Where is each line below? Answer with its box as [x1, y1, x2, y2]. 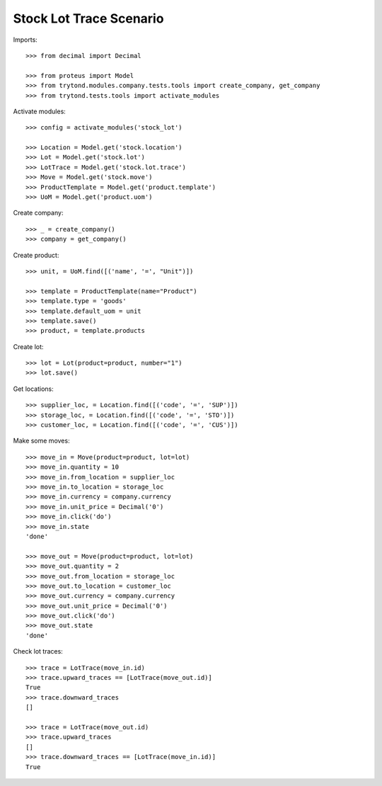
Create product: [13, 251, 59, 259]
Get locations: [13, 385, 54, 393]
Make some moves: [13, 436, 70, 445]
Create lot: [13, 342, 44, 351]
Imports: [13, 35, 38, 44]
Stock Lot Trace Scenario [13, 11, 164, 26]
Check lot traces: [13, 647, 63, 656]
